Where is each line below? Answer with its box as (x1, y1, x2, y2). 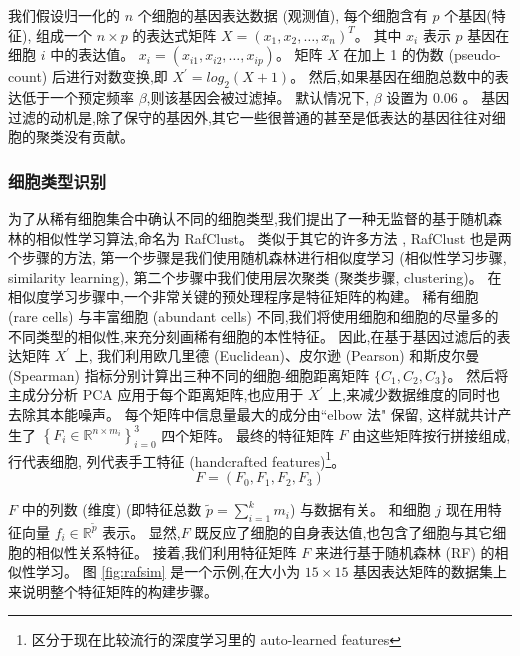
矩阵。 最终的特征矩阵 (189, 424, 334, 445)
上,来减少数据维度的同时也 (328, 384, 501, 405)
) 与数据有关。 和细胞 (289, 499, 431, 520)
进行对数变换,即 (65, 66, 168, 87)
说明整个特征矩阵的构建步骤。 (21, 580, 218, 601)
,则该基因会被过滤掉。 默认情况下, (146, 86, 370, 107)
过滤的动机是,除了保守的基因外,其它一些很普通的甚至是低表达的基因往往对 (8, 106, 492, 127)
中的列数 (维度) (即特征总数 (21, 499, 202, 520)
